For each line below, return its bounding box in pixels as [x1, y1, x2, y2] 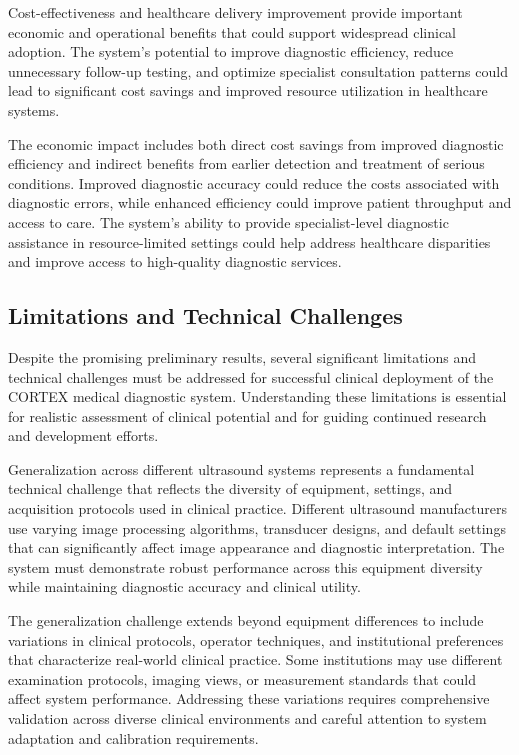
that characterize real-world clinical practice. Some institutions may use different [8, 649, 503, 670]
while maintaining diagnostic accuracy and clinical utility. [8, 576, 361, 597]
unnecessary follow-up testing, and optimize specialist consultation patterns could [8, 60, 508, 81]
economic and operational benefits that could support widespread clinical [8, 21, 456, 42]
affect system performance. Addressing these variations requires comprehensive [8, 688, 490, 709]
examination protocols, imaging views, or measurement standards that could [8, 668, 476, 689]
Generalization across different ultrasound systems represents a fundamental [8, 458, 475, 479]
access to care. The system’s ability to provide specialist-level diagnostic [8, 211, 449, 232]
